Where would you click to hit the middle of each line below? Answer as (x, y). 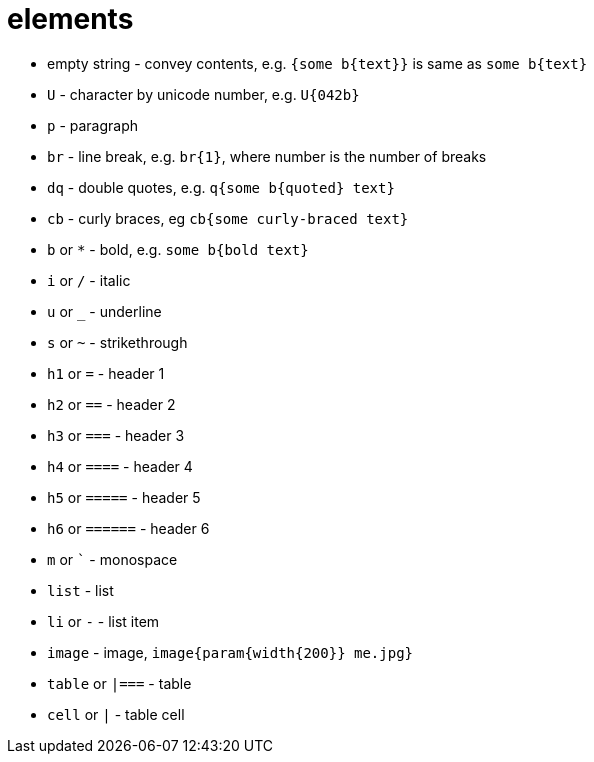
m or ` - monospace (112, 559)
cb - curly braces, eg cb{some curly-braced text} (228, 218)
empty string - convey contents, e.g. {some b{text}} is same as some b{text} (317, 63)
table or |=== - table (119, 683)
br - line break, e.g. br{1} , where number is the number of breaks (267, 156)
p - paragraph (93, 125)
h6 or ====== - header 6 (128, 528)
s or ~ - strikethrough (117, 342)
